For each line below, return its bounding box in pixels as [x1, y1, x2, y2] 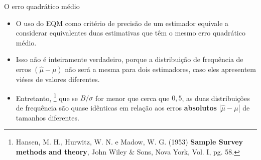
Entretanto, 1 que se [16, 91, 78, 103]
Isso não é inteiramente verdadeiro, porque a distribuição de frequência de [16, 54, 243, 64]
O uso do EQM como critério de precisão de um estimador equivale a [16, 17, 229, 28]
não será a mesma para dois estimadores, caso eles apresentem [65, 63, 256, 74]
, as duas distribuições [182, 92, 250, 103]
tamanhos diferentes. [16, 112, 79, 122]
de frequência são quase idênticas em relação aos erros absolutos [16, 102, 217, 112]
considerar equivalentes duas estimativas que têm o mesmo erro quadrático [16, 27, 245, 38]
